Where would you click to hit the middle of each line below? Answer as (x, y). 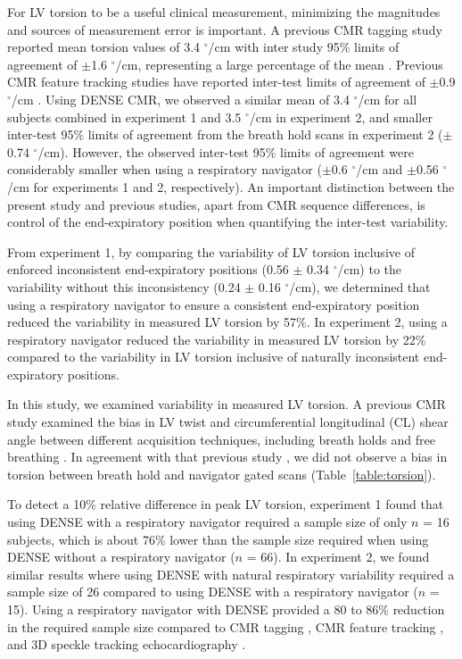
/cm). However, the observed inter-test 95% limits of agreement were (226, 151)
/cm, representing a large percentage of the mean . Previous (279, 64)
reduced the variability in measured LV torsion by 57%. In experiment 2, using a (227, 322)
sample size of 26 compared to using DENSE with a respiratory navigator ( (213, 592)
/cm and (379, 169)
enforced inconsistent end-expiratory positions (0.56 (148, 269)
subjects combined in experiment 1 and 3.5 (124, 117)
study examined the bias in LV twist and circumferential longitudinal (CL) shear (228, 422)
